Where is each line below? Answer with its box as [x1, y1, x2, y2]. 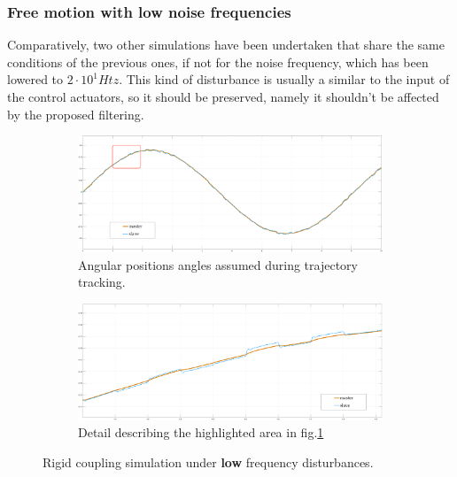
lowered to [7, 70, 64, 88]
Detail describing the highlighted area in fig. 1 [78, 423, 324, 442]
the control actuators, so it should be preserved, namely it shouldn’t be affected [7, 88, 439, 105]
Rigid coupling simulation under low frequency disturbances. [43, 452, 374, 471]
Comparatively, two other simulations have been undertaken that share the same [7, 35, 445, 54]
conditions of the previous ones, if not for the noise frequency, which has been [7, 52, 429, 71]
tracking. [78, 273, 126, 291]
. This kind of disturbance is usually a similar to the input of [119, 70, 450, 88]
